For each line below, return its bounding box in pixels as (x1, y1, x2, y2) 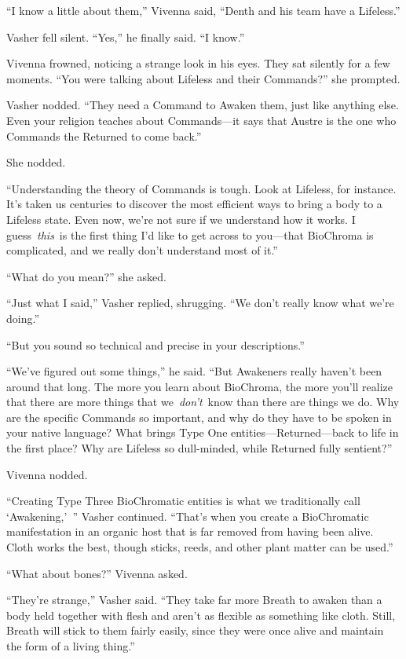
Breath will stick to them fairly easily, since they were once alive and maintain (6, 622, 384, 639)
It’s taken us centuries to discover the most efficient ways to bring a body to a (6, 196, 382, 212)
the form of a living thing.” (6, 638, 135, 654)
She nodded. (6, 154, 66, 170)
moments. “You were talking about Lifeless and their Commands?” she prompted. (6, 70, 401, 86)
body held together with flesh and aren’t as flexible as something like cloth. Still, (6, 606, 396, 623)
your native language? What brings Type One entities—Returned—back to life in (6, 424, 399, 441)
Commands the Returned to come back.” (6, 127, 202, 144)
